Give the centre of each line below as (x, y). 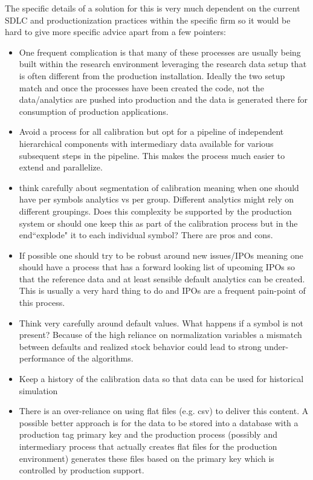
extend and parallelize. (61, 167)
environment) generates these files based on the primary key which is (147, 458)
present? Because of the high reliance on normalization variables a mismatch (160, 335)
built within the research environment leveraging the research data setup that (163, 64)
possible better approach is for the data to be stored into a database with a (159, 422)
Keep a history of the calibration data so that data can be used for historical (161, 379)
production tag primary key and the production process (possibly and (148, 434)
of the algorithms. (100, 358)
